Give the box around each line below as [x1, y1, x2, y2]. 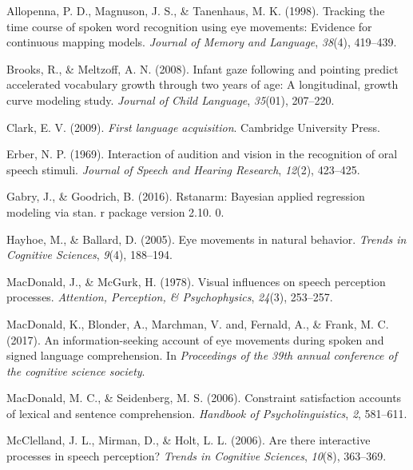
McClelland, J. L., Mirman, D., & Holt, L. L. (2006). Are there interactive [6, 432, 371, 448]
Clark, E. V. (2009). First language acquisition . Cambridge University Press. [6, 118, 380, 135]
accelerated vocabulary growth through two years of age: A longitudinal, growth [6, 76, 399, 93]
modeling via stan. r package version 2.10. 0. [6, 203, 224, 220]
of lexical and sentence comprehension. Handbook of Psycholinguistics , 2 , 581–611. [6, 404, 407, 421]
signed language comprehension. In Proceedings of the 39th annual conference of [6, 347, 398, 364]
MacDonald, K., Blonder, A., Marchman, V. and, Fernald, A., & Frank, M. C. [6, 315, 389, 332]
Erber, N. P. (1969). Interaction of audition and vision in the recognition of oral [6, 145, 398, 162]
